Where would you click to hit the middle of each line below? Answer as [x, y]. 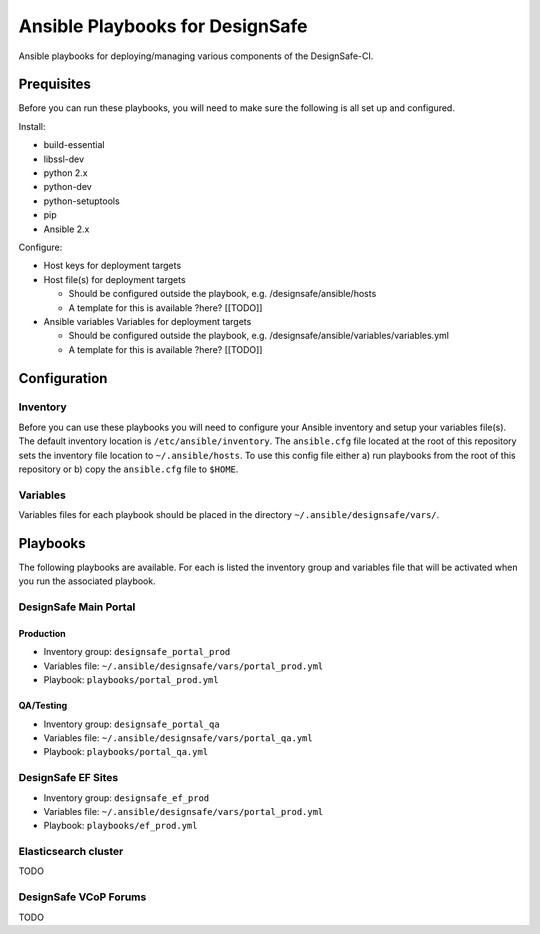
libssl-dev [64, 159]
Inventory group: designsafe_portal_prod [137, 652]
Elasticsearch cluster [71, 852]
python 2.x [66, 173]
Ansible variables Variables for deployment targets [147, 321]
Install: [32, 126]
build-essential [74, 145]
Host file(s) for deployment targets [114, 279]
